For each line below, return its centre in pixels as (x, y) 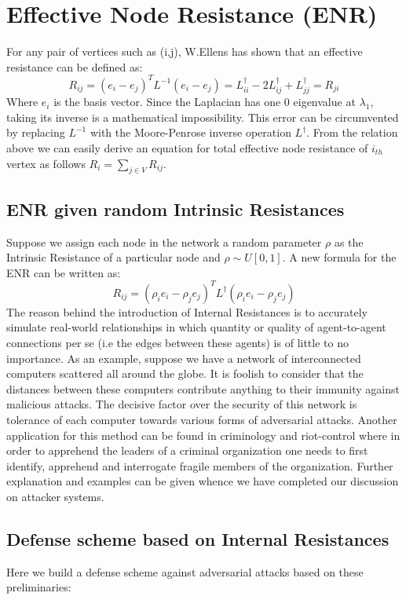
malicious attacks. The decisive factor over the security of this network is (182, 404)
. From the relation (352, 132)
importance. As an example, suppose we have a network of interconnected (184, 358)
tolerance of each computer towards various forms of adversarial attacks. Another (202, 420)
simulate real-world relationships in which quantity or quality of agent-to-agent (196, 327)
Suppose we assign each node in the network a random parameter (164, 241)
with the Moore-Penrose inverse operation (190, 132)
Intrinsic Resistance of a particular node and (113, 257)
